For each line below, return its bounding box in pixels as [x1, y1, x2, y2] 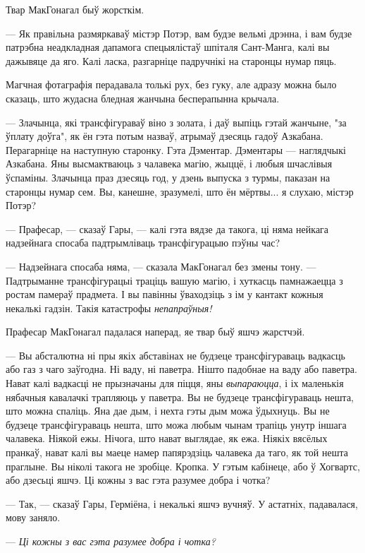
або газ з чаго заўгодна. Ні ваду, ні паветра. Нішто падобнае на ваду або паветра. [6, 362, 357, 376]
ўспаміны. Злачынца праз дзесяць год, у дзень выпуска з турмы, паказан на [6, 170, 330, 184]
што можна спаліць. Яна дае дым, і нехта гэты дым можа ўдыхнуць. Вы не [6, 403, 330, 418]
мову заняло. [6, 510, 61, 525]
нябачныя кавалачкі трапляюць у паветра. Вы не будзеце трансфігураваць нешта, [6, 389, 354, 404]
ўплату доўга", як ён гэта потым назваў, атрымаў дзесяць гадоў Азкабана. [6, 129, 323, 143]
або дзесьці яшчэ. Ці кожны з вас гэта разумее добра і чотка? [6, 472, 271, 487]
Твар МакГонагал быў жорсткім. [6, 2, 144, 16]
